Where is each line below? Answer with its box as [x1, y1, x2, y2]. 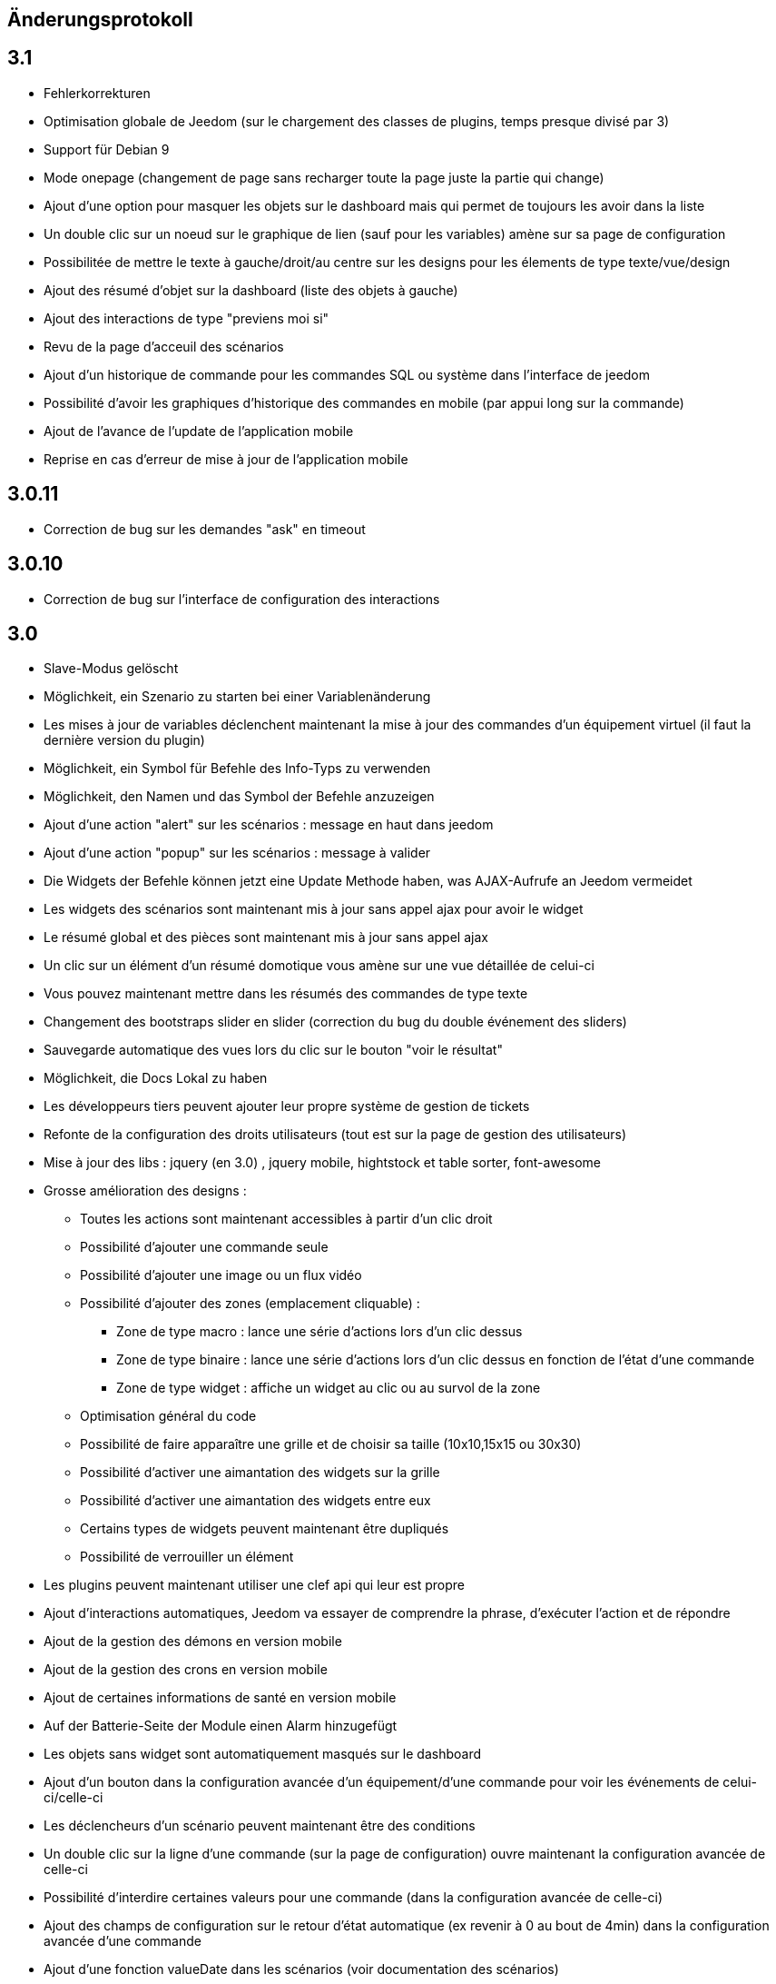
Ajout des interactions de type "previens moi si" [44, 310, 329, 326]
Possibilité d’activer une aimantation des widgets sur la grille [80, 1464, 440, 1481]
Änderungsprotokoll [7, 8, 193, 31]
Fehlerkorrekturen [44, 84, 151, 101]
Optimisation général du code [80, 1408, 257, 1424]
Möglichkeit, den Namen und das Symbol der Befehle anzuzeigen [44, 789, 435, 805]
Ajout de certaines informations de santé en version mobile [44, 1690, 397, 1706]
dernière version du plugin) [44, 732, 205, 749]
